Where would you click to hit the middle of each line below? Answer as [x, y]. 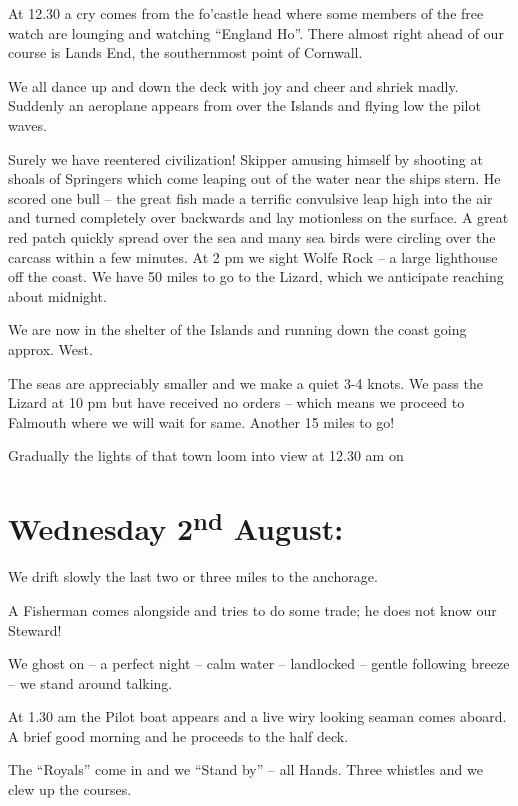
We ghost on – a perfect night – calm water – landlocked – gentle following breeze [259, 663]
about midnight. [57, 295]
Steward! [35, 629]
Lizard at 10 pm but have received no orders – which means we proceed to [236, 402]
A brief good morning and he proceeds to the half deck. [178, 735]
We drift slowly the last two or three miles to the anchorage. [193, 576]
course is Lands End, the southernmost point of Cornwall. [185, 52]
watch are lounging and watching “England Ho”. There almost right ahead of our [256, 32]
